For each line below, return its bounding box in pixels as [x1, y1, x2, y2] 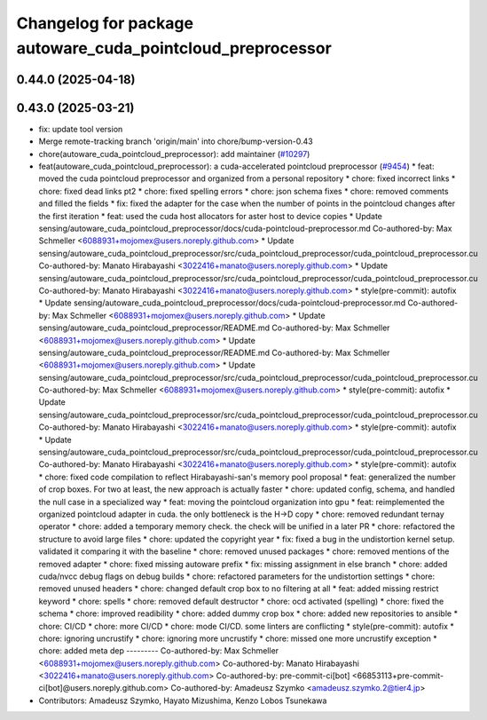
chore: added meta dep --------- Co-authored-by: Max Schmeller [38, 645, 279, 656]
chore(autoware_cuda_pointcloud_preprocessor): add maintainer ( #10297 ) [38, 148, 310, 159]
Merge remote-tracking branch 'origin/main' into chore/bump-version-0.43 [38, 136, 314, 146]
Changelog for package [16, 13, 194, 33]
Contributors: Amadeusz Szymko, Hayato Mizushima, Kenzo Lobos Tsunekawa [38, 695, 327, 706]
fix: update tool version [38, 123, 123, 134]
